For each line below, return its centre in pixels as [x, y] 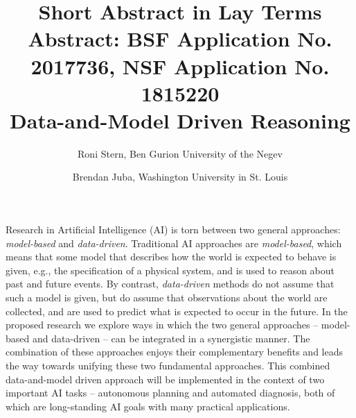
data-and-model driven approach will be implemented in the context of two [165, 379]
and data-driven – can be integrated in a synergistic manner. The [171, 338]
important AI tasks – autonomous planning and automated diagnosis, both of [170, 393]
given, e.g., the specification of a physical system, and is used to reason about [170, 270]
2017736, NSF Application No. [180, 66]
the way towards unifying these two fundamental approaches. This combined [168, 365]
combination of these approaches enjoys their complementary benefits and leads [174, 352]
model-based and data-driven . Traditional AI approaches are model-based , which [174, 243]
